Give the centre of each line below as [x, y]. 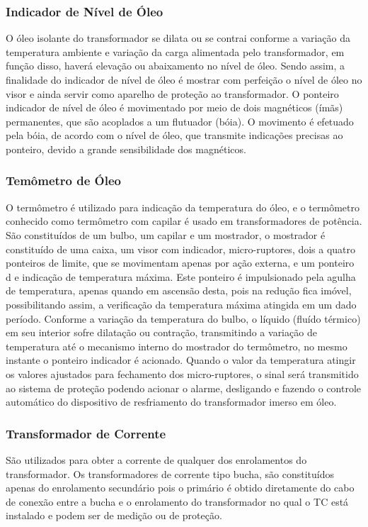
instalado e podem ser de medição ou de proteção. [114, 515]
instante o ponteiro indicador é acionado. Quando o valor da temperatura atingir [181, 360]
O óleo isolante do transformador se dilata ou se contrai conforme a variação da [178, 38]
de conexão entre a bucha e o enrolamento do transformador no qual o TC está [177, 501]
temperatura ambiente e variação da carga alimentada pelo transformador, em [175, 51]
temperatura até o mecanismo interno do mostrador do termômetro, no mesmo [177, 346]
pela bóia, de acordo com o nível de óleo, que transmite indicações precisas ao [174, 135]
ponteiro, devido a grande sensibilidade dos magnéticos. [126, 149]
